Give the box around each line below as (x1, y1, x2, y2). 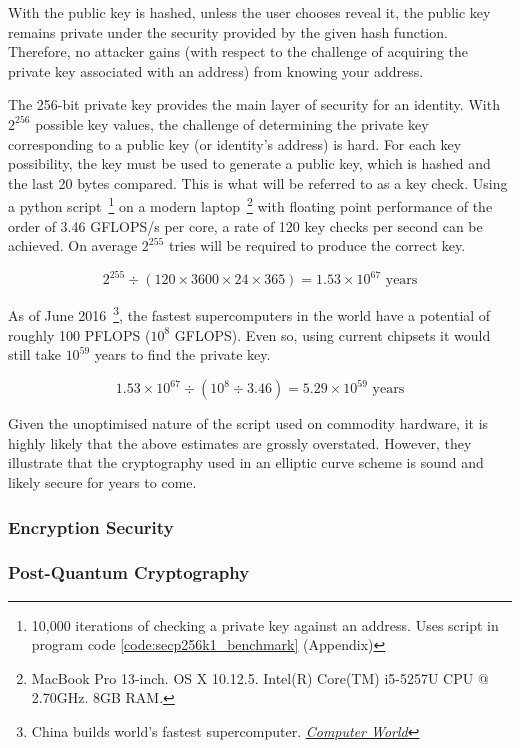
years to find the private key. (94, 344, 271, 365)
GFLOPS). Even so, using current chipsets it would (174, 324, 491, 345)
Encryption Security (8, 514, 174, 539)
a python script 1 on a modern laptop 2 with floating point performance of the (8, 193, 493, 216)
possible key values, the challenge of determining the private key (35, 113, 429, 134)
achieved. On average (8, 235, 138, 256)
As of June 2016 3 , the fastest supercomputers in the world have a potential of (8, 302, 491, 325)
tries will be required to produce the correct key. (168, 235, 466, 256)
